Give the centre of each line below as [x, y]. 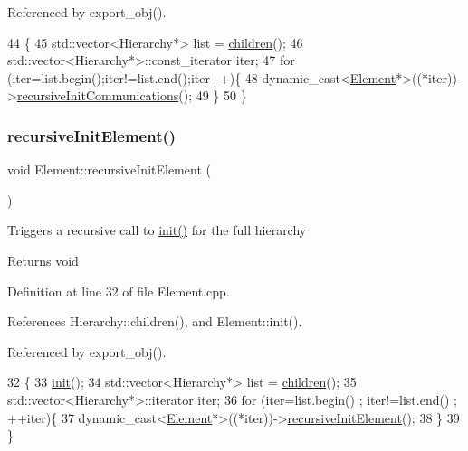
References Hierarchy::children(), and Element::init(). [155, 321]
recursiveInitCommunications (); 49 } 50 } [132, 95]
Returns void [43, 260]
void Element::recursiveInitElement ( [109, 169]
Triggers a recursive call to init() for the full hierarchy [157, 230]
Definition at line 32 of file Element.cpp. [119, 291]
